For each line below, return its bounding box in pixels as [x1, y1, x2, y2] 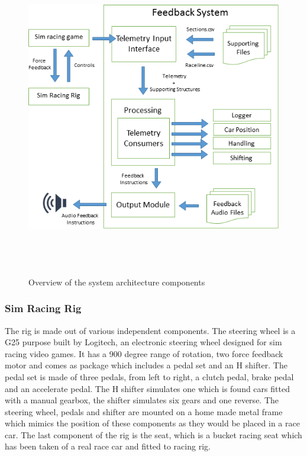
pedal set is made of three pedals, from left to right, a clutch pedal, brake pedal [5, 370, 294, 383]
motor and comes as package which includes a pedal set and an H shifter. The [5, 359, 287, 371]
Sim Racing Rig [5, 301, 82, 316]
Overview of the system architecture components [28, 275, 205, 288]
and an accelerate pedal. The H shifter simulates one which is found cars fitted [5, 382, 290, 394]
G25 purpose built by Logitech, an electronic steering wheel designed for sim [5, 336, 282, 348]
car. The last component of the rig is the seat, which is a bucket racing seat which [5, 428, 302, 441]
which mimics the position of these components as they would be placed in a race [5, 417, 300, 429]
